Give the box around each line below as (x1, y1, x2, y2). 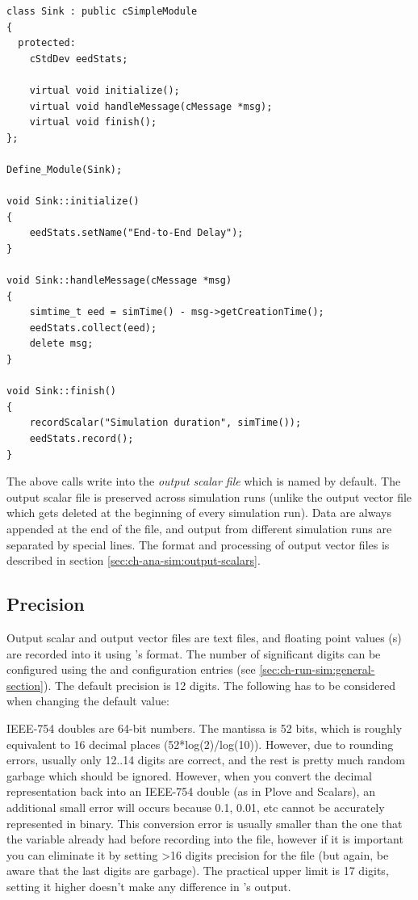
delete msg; (29, 338, 94, 350)
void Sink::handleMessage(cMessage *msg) (6, 275, 232, 287)
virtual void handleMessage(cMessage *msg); (29, 100, 273, 112)
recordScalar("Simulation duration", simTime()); (29, 417, 302, 429)
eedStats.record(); (29, 433, 134, 445)
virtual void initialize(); (29, 84, 180, 96)
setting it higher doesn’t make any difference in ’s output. (6, 877, 291, 894)
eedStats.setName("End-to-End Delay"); (29, 227, 244, 239)
